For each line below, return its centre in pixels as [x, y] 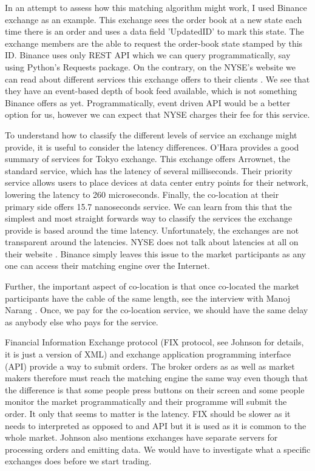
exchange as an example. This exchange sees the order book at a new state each [154, 19]
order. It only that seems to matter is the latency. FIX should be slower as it [148, 413]
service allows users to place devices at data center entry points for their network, [157, 182]
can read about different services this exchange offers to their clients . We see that [157, 79]
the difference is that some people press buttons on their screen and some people [155, 389]
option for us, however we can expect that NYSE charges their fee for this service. [157, 114]
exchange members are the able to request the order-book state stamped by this [154, 43]
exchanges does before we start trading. [78, 461]
